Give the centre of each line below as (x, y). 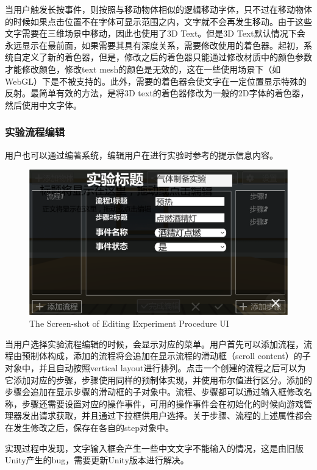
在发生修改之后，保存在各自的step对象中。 (89, 427)
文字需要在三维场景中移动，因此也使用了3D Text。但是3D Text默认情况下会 (155, 33)
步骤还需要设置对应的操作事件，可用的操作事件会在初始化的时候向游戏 (162, 403)
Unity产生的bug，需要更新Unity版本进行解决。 (97, 460)
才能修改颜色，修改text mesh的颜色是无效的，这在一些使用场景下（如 (143, 69)
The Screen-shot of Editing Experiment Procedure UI (129, 323)
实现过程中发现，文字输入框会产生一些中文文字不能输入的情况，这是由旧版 (154, 448)
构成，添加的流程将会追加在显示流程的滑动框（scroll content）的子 (179, 356)
